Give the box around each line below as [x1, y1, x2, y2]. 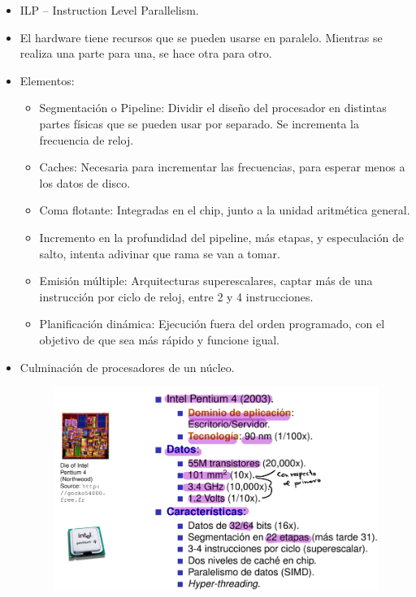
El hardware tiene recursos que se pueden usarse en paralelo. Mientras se [19, 28, 383, 45]
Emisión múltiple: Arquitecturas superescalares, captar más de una [39, 272, 373, 289]
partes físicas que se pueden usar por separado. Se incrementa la [39, 115, 360, 132]
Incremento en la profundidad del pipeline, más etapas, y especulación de [39, 228, 404, 245]
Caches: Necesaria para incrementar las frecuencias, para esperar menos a [39, 158, 405, 175]
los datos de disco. [39, 174, 131, 191]
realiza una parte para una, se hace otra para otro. [19, 45, 272, 62]
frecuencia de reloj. [39, 131, 134, 148]
